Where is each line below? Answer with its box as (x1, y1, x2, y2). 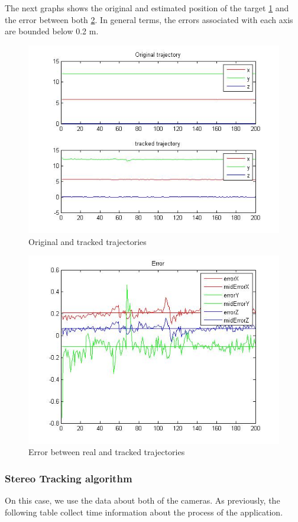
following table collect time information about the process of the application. (5, 505, 283, 518)
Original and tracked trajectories (28, 235, 147, 247)
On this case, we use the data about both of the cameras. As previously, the (5, 494, 280, 507)
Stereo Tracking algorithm (5, 471, 132, 485)
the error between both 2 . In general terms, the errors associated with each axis (5, 13, 293, 25)
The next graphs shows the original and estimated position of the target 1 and (5, 2, 289, 14)
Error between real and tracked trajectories (28, 446, 185, 458)
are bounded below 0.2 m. (5, 25, 99, 37)
